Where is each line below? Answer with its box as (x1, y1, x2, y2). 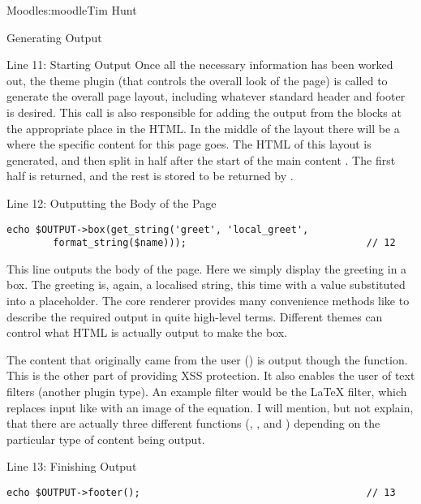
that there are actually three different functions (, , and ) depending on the (6, 415, 380, 432)
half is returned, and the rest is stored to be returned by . (6, 167, 294, 184)
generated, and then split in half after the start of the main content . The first (6, 151, 396, 168)
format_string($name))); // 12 (53, 237, 396, 249)
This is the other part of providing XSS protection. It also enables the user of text (6, 367, 415, 384)
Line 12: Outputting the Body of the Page (6, 194, 217, 211)
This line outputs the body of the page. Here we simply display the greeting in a (6, 260, 407, 277)
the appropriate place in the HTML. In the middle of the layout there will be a (6, 119, 400, 136)
